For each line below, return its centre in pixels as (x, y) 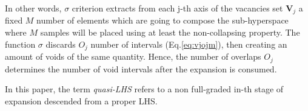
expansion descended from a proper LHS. (81, 100)
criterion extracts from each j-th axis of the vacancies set (177, 8)
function (20, 44)
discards (61, 44)
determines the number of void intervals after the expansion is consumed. (141, 68)
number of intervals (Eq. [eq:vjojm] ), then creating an (189, 44)
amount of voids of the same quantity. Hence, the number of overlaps (133, 56)
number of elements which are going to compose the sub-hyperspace (162, 20)
